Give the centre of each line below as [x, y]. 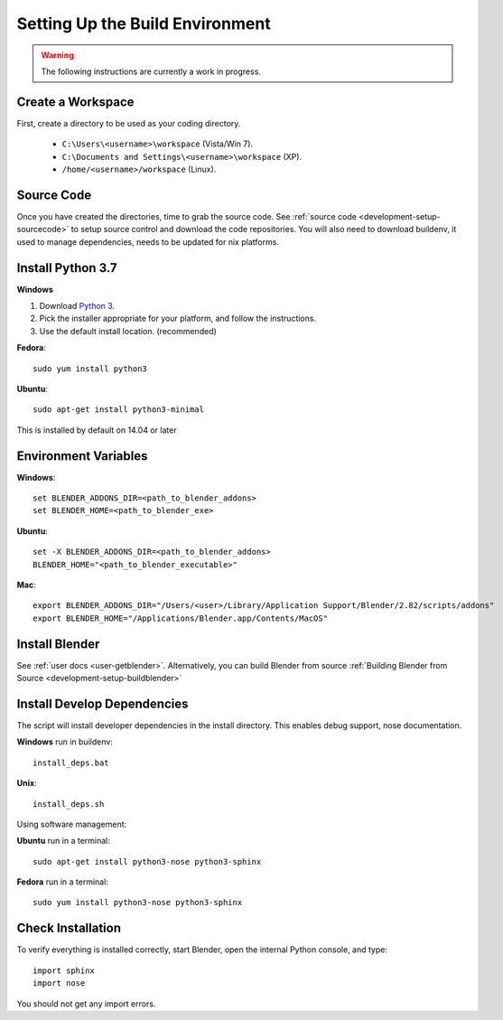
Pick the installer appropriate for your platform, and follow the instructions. [177, 318]
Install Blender [58, 644]
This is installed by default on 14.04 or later [97, 430]
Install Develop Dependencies [102, 703]
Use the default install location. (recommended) [128, 331]
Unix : [27, 783]
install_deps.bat [71, 763]
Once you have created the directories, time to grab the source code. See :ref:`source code [186, 216]
